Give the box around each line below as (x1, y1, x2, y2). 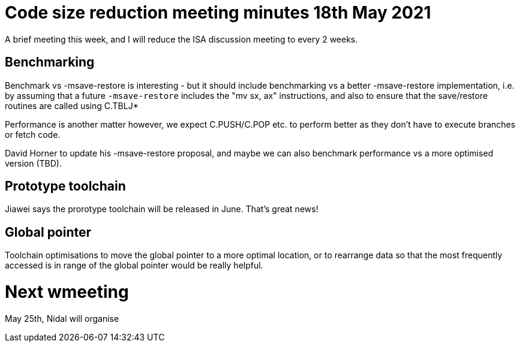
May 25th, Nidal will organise (5, 313, 119, 324)
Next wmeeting (5, 282, 129, 303)
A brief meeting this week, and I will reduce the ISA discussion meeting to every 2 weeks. (5, 34, 358, 44)
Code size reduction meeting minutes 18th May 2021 (5, 2, 431, 23)
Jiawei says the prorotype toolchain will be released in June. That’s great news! (5, 204, 318, 215)
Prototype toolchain (5, 179, 126, 194)
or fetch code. (5, 129, 61, 140)
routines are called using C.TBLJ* (5, 100, 139, 111)
